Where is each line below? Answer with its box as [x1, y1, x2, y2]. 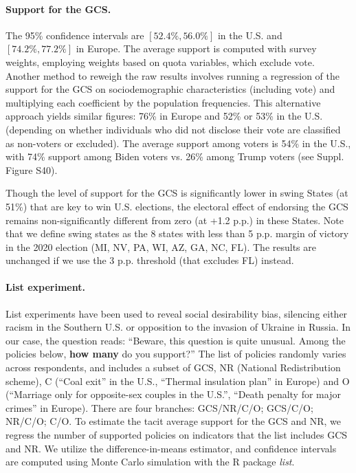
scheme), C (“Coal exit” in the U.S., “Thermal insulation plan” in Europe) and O [5, 373, 350, 388]
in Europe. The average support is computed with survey [76, 41, 317, 56]
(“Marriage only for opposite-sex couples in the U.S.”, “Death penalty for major [5, 387, 341, 401]
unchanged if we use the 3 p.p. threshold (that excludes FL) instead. [5, 253, 294, 267]
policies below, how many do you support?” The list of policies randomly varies [5, 346, 346, 361]
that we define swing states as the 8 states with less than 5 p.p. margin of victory [5, 226, 349, 241]
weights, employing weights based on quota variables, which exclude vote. [5, 54, 315, 69]
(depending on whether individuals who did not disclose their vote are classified [5, 122, 341, 136]
